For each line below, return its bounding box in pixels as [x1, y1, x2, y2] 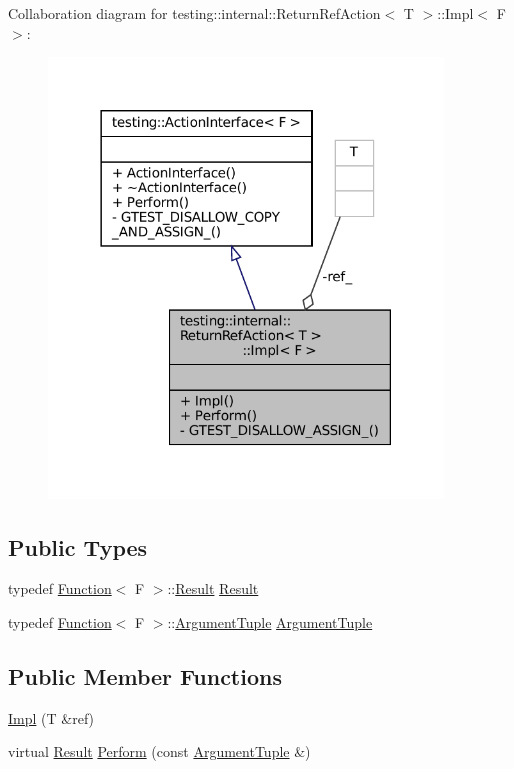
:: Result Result [167, 578, 259, 599]
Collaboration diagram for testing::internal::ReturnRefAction [8, 3, 381, 23]
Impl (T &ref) [8, 707, 95, 728]
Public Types [8, 531, 148, 562]
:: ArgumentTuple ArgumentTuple [167, 611, 373, 632]
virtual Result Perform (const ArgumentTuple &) [8, 741, 311, 762]
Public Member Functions [8, 660, 282, 691]
